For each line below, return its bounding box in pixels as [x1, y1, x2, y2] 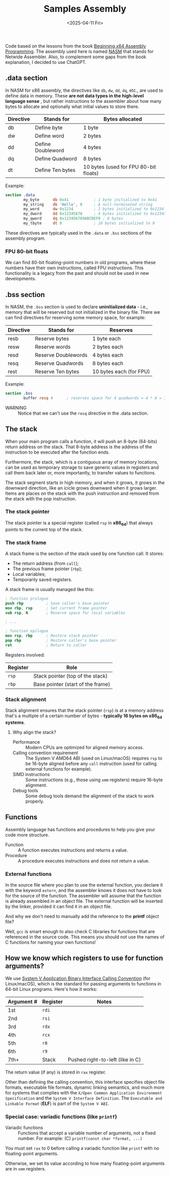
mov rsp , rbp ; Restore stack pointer [5, 633, 99, 639]
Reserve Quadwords [35, 359, 83, 366]
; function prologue [5, 596, 49, 601]
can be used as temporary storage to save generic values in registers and [5, 464, 159, 470]
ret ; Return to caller [5, 642, 87, 648]
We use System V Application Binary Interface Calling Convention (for [5, 975, 151, 981]
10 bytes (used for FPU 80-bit [83, 163, 156, 170]
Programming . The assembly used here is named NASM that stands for [5, 48, 154, 54]
